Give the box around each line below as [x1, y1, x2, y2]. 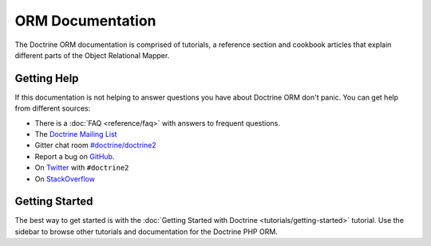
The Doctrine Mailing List [34, 130, 117, 139]
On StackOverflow [34, 174, 96, 183]
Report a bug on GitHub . [34, 151, 115, 161]
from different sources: [14, 103, 91, 113]
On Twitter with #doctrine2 [34, 163, 129, 173]
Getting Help [14, 72, 79, 85]
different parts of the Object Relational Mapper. [14, 50, 170, 60]
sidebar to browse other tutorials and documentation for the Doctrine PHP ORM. [14, 227, 279, 236]
